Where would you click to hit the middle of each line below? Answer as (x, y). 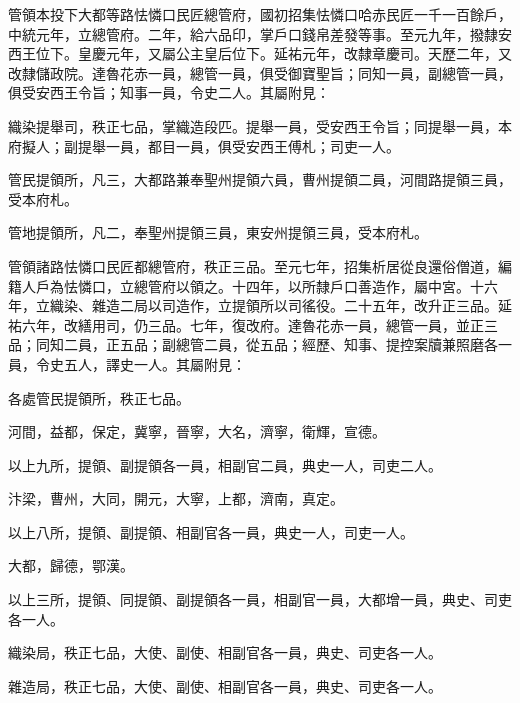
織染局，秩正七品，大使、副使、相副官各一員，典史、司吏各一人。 (225, 652)
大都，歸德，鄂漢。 (71, 565)
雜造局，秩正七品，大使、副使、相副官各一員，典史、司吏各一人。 (225, 685)
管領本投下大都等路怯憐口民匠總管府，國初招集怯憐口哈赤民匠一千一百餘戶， (260, 14)
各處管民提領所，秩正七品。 (99, 397)
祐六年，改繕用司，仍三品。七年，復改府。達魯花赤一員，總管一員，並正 (246, 324)
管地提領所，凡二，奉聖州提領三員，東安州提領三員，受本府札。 (218, 232)
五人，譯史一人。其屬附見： (154, 363)
